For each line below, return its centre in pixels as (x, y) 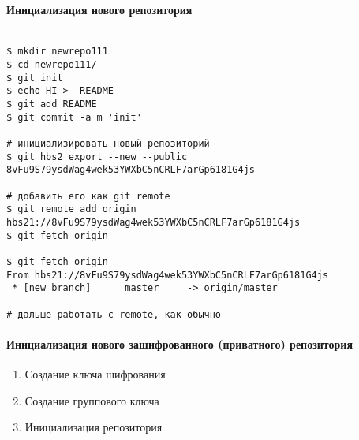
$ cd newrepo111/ (52, 65)
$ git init (35, 78)
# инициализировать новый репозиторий (108, 144)
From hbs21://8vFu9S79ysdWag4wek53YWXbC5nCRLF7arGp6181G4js (168, 275)
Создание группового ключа (92, 400)
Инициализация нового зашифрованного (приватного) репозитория (179, 343)
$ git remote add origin (71, 209)
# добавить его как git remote (88, 196)
